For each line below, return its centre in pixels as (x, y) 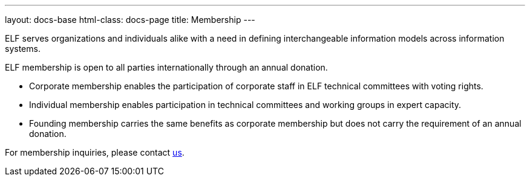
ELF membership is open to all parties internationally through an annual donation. (166, 67)
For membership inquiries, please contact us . (95, 152)
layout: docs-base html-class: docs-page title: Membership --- (130, 20)
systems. (23, 49)
